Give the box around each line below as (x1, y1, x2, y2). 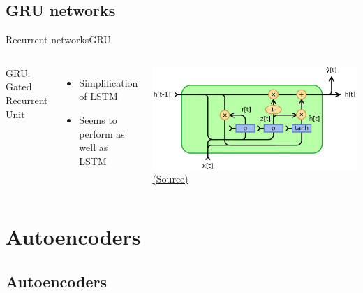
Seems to (79, 112, 117, 127)
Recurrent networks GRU (6, 32, 111, 47)
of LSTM (79, 89, 118, 103)
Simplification (79, 75, 138, 90)
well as (79, 140, 108, 155)
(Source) (152, 171, 188, 186)
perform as (79, 126, 125, 141)
